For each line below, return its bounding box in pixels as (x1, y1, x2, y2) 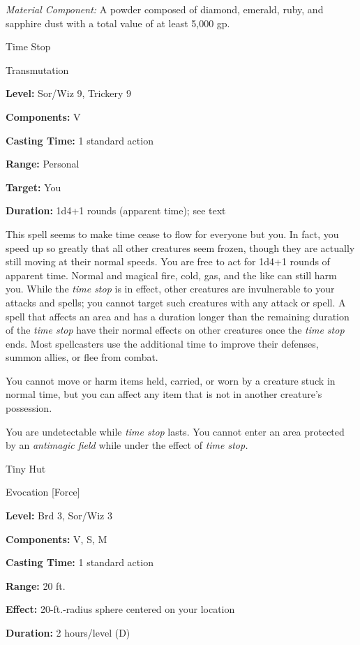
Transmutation (6, 62, 69, 77)
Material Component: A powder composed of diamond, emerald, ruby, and (6, 2, 324, 16)
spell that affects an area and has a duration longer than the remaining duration (6, 309, 350, 323)
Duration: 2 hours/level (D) (6, 625, 130, 639)
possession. (6, 401, 52, 415)
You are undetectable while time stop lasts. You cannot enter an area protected (6, 424, 345, 438)
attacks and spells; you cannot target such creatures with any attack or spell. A (6, 295, 346, 309)
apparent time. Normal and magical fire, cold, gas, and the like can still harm (6, 267, 337, 282)
